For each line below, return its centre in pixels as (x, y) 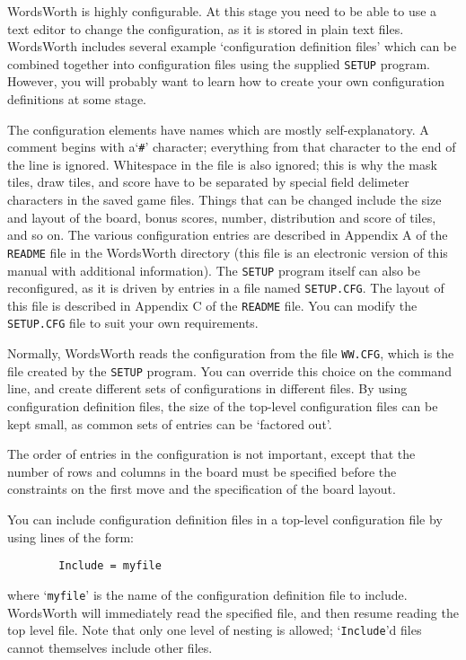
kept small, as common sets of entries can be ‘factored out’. (170, 423)
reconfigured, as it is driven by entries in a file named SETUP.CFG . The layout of (226, 288)
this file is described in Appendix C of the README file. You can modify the (212, 305)
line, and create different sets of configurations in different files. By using (207, 388)
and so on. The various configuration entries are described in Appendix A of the (228, 235)
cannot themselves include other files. (110, 647)
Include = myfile (110, 566)
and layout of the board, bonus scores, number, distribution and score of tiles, (222, 217)
